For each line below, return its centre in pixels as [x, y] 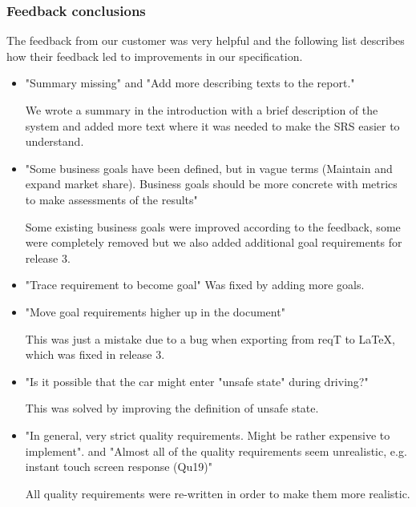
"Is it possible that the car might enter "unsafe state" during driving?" [197, 381]
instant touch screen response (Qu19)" [119, 467]
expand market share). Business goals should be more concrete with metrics [211, 184]
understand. [55, 141]
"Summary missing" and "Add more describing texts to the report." [190, 83]
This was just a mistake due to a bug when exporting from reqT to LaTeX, [210, 338]
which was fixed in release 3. [95, 354]
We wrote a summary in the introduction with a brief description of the [202, 110]
